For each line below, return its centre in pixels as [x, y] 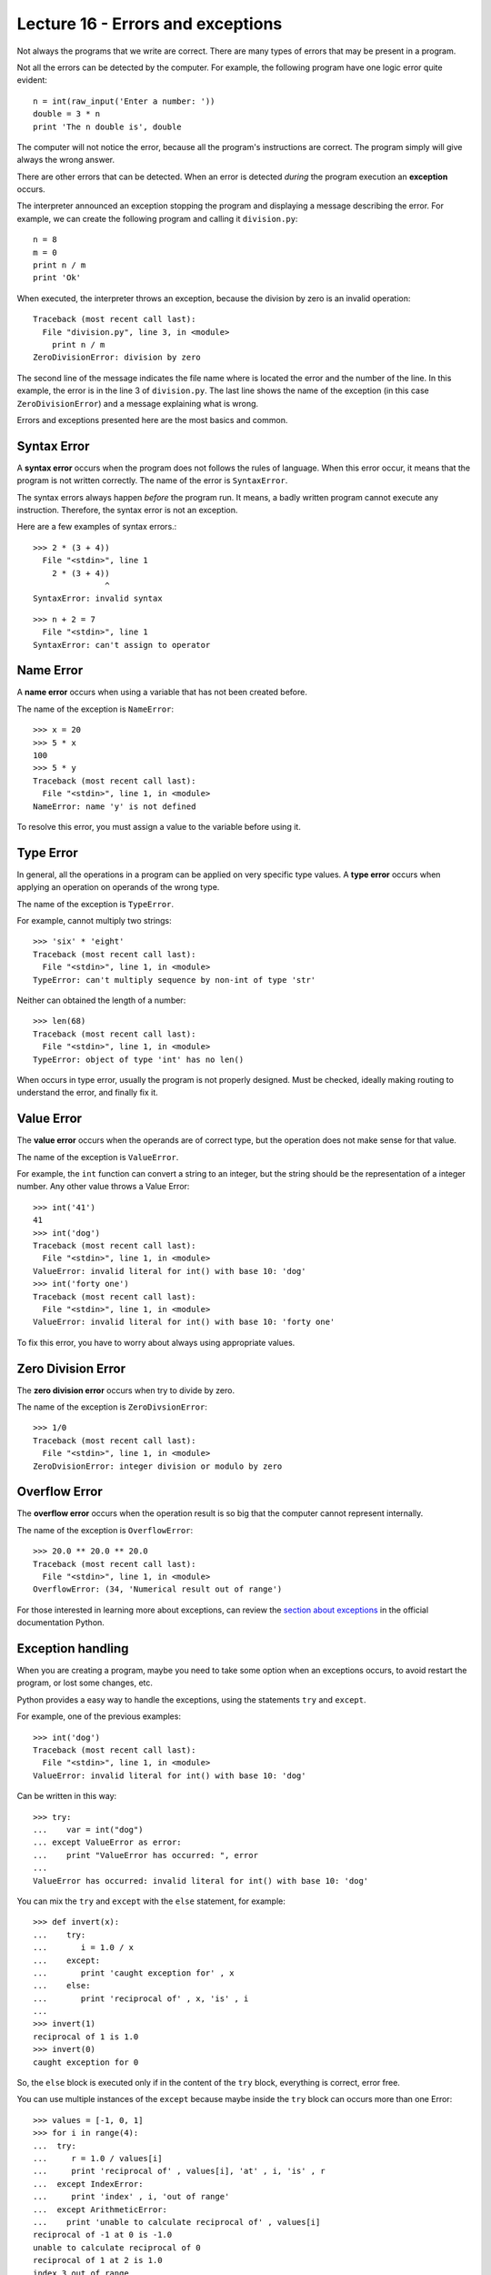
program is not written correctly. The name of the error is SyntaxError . [152, 480]
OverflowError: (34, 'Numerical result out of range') [158, 1589]
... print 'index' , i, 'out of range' [131, 2197]
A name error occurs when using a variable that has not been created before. [162, 693]
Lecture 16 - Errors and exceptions [150, 24]
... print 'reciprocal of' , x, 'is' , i [141, 1998]
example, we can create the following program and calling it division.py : [157, 218]
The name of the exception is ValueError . [98, 1157]
